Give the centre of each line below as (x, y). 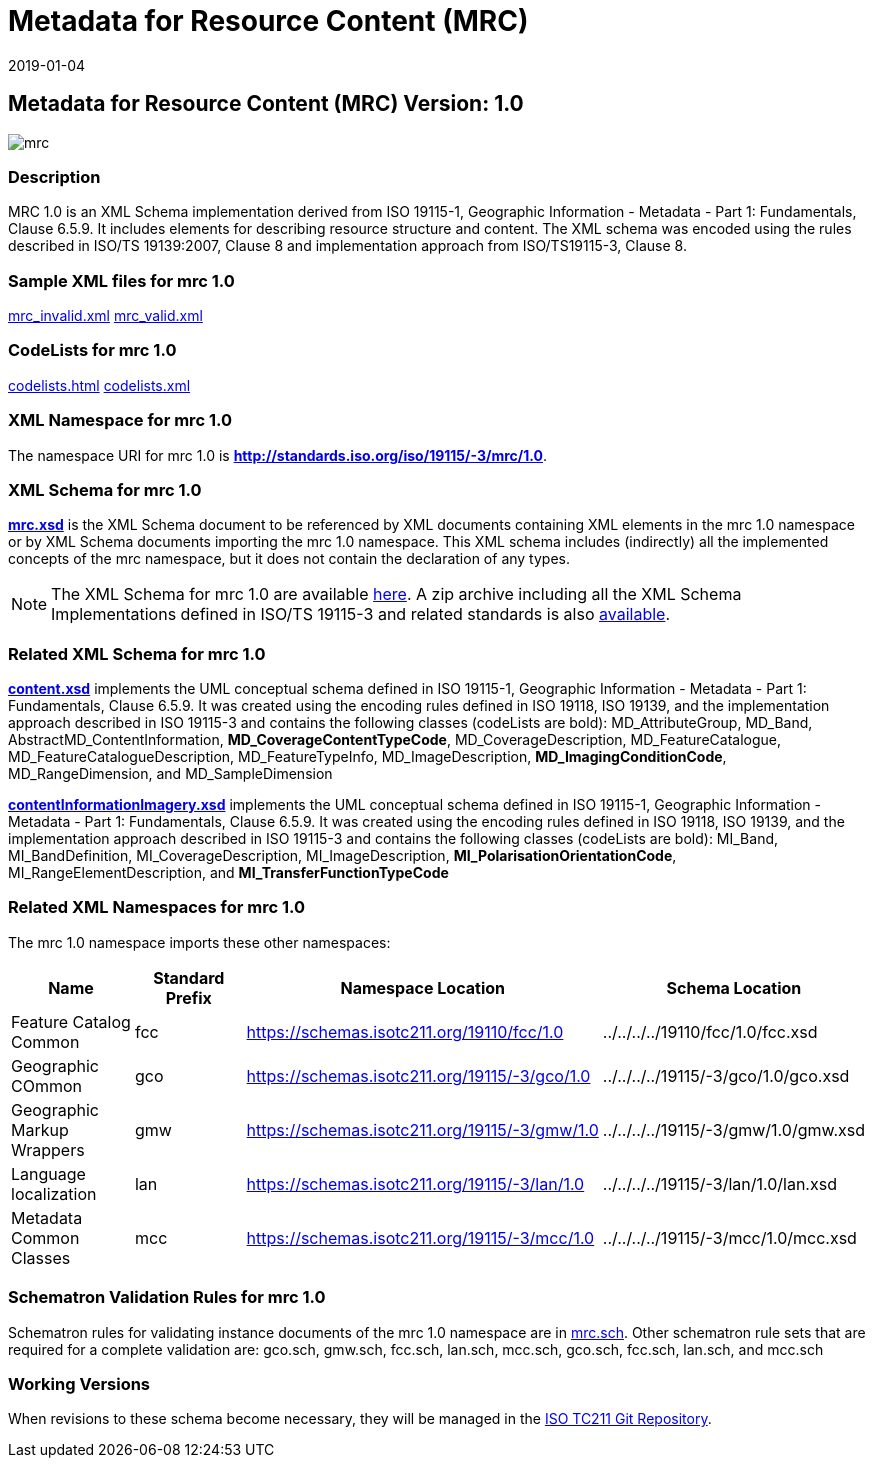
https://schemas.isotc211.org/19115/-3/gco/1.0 (418, 1075)
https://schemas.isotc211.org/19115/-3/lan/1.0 (415, 1183)
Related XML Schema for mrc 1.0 (137, 653)
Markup (40, 1129)
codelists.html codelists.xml (99, 385)
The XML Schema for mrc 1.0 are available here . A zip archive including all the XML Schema (396, 594)
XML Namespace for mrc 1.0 (120, 420)
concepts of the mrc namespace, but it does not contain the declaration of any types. (289, 559)
